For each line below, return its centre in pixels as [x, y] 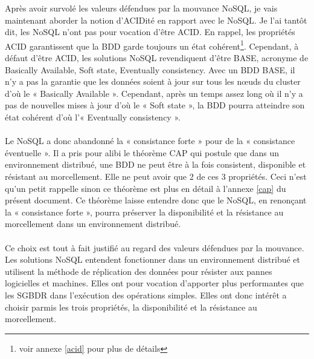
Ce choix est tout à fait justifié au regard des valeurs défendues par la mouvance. [155, 247]
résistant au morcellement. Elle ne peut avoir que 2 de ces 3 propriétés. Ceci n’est [156, 176]
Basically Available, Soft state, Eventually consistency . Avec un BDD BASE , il [150, 69]
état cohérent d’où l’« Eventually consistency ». [93, 117]
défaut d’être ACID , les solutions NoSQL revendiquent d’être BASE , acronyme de [157, 58]
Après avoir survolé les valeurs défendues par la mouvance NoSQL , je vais [141, 8]
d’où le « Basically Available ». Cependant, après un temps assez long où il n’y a [154, 93]
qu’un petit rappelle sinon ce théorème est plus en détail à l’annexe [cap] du [146, 188]
